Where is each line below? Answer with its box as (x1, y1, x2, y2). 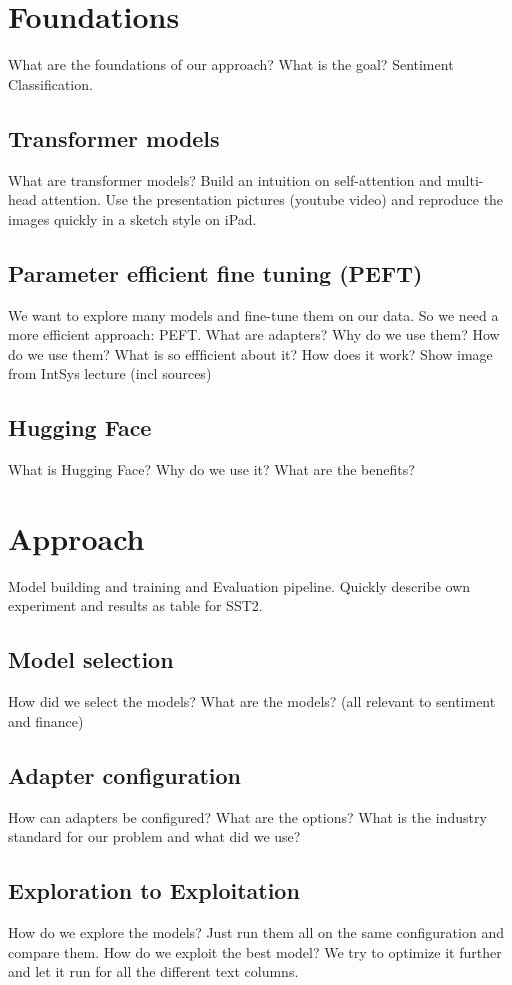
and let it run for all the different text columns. (8, 961, 299, 982)
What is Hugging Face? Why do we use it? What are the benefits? (8, 459, 415, 480)
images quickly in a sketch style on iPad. (8, 208, 257, 229)
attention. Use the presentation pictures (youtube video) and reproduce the (41, 189, 504, 210)
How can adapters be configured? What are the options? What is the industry (8, 806, 487, 827)
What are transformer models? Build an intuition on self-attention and (8, 169, 442, 190)
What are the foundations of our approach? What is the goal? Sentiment (8, 54, 454, 75)
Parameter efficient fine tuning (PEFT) (8, 257, 423, 288)
